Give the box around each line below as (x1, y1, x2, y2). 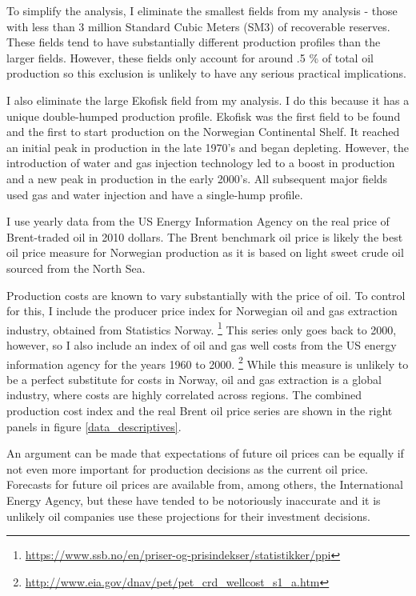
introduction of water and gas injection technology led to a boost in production (6, 154, 395, 171)
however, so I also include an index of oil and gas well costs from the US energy (6, 336, 397, 353)
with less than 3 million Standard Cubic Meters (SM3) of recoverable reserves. (6, 18, 390, 34)
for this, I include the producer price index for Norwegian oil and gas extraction (6, 302, 398, 319)
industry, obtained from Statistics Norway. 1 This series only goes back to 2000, (6, 318, 397, 338)
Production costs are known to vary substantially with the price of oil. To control (6, 286, 406, 303)
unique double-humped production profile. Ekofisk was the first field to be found (6, 107, 401, 124)
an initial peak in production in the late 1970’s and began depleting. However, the (6, 138, 410, 155)
